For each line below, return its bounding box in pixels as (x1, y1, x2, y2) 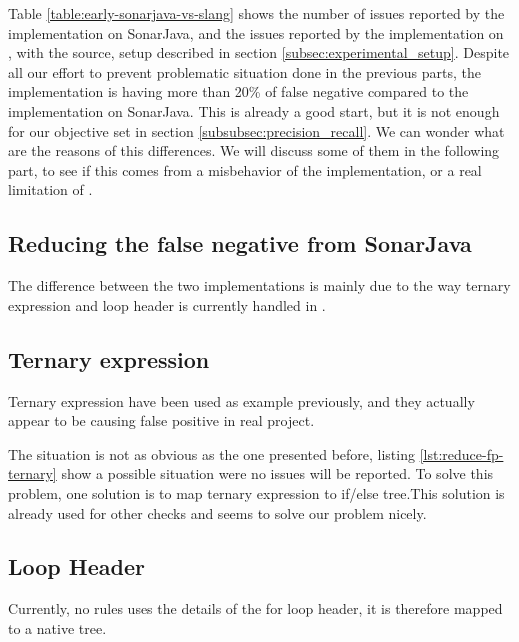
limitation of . (8, 179, 93, 200)
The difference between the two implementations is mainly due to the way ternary (8, 275, 511, 296)
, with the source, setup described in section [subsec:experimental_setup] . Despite (8, 42, 510, 63)
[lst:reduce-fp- (419, 443, 504, 464)
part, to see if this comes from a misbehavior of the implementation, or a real (8, 159, 482, 180)
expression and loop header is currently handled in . (8, 294, 326, 315)
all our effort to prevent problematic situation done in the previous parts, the (8, 61, 481, 82)
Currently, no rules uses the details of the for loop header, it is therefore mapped (8, 598, 503, 619)
